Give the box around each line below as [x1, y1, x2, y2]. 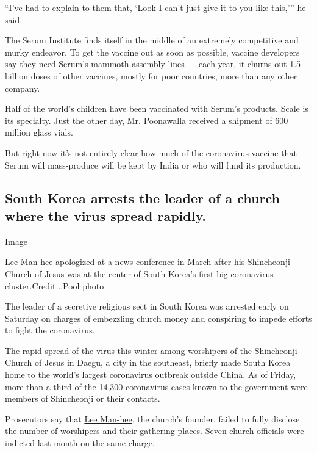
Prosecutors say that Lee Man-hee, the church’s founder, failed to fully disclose [5, 412, 300, 425]
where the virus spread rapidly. [5, 206, 206, 225]
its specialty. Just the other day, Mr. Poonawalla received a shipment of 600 [5, 114, 288, 126]
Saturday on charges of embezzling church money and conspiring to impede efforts [5, 311, 312, 324]
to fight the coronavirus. [5, 324, 95, 336]
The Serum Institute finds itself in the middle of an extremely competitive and [5, 34, 299, 46]
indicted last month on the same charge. [5, 437, 155, 449]
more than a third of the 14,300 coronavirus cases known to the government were [5, 380, 308, 393]
